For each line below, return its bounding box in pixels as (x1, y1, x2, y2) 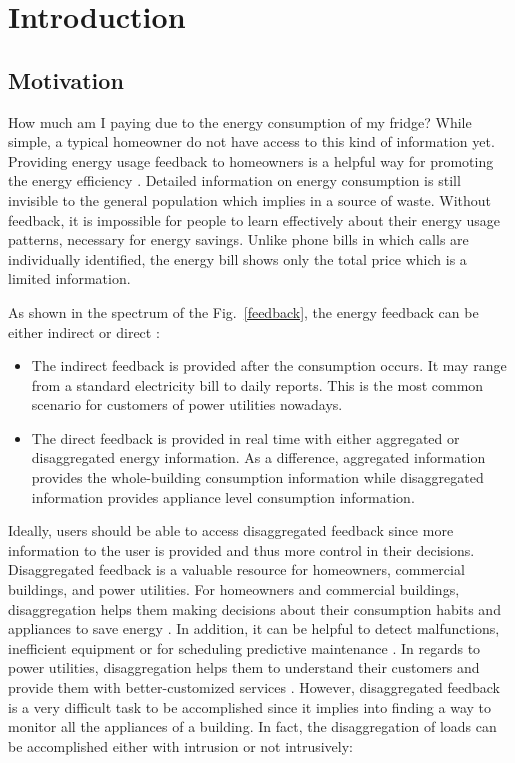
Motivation (8, 64, 124, 95)
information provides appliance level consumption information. (31, 486, 415, 507)
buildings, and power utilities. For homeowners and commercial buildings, (8, 579, 460, 600)
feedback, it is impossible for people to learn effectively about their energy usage (8, 209, 500, 230)
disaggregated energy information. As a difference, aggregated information (31, 447, 486, 468)
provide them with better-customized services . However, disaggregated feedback (8, 677, 501, 698)
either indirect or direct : (8, 321, 160, 342)
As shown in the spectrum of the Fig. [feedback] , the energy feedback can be (8, 301, 479, 322)
